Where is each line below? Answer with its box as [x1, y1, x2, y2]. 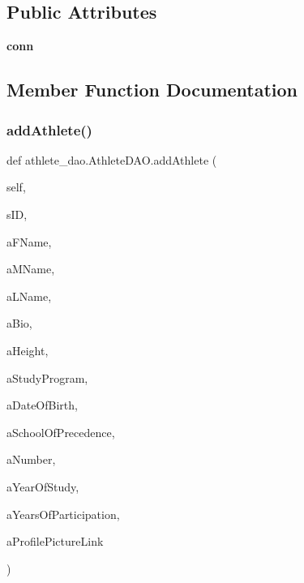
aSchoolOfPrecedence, [6, 423, 115, 440]
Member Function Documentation [6, 77, 298, 102]
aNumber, [6, 451, 56, 468]
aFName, [6, 233, 52, 250]
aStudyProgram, [6, 369, 88, 386]
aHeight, [6, 341, 49, 358]
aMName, [6, 260, 55, 277]
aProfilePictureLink [6, 533, 104, 550]
